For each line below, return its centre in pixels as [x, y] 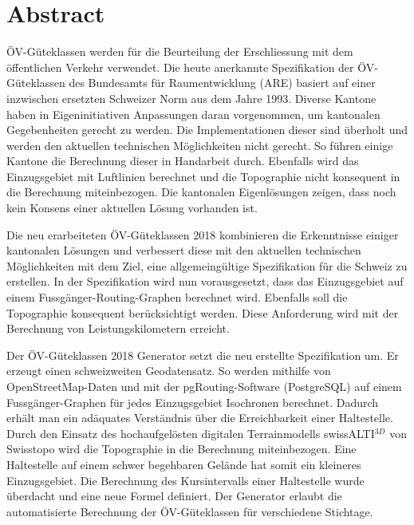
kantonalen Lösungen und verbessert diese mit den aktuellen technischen [184, 250]
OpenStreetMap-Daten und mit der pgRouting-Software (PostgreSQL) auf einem [204, 386]
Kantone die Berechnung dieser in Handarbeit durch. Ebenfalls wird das [183, 161]
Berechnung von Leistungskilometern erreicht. [118, 328]
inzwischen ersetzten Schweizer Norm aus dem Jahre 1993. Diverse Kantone [191, 98]
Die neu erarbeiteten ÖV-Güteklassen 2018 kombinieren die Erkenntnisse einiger [203, 234]
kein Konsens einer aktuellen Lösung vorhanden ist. [132, 208]
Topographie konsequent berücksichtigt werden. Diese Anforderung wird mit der [203, 312]
